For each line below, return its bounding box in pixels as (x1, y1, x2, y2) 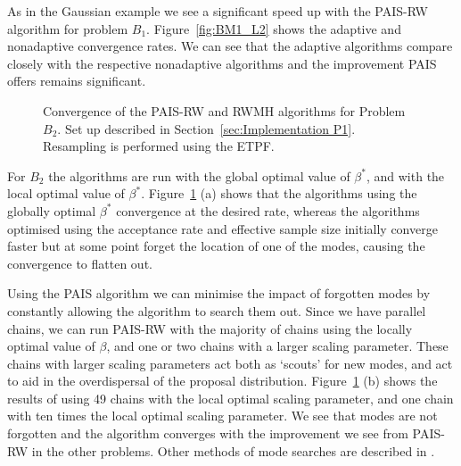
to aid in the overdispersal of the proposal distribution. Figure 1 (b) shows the (7, 371, 438, 390)
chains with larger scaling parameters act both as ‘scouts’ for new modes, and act (7, 354, 453, 372)
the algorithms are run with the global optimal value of (48, 166, 350, 185)
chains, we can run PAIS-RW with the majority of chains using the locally (7, 319, 413, 337)
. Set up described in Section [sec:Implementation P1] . (57, 119, 356, 137)
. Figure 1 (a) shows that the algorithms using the (141, 184, 417, 203)
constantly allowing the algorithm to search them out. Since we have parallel (7, 301, 426, 320)
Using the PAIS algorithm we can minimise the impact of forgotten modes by (7, 284, 431, 303)
